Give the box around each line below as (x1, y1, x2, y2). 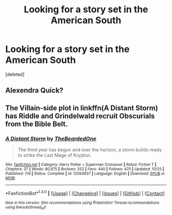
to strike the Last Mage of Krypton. (17, 152, 92, 159)
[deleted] (5, 71, 25, 77)
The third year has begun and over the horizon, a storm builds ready (17, 147, 162, 153)
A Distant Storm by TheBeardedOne (5, 135, 97, 142)
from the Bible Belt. (5, 120, 68, 128)
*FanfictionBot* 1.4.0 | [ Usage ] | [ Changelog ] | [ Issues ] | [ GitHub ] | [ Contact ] (5, 189, 165, 196)
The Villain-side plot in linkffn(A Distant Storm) (5, 104, 158, 112)
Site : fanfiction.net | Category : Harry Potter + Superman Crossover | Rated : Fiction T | (5, 162, 157, 167)
